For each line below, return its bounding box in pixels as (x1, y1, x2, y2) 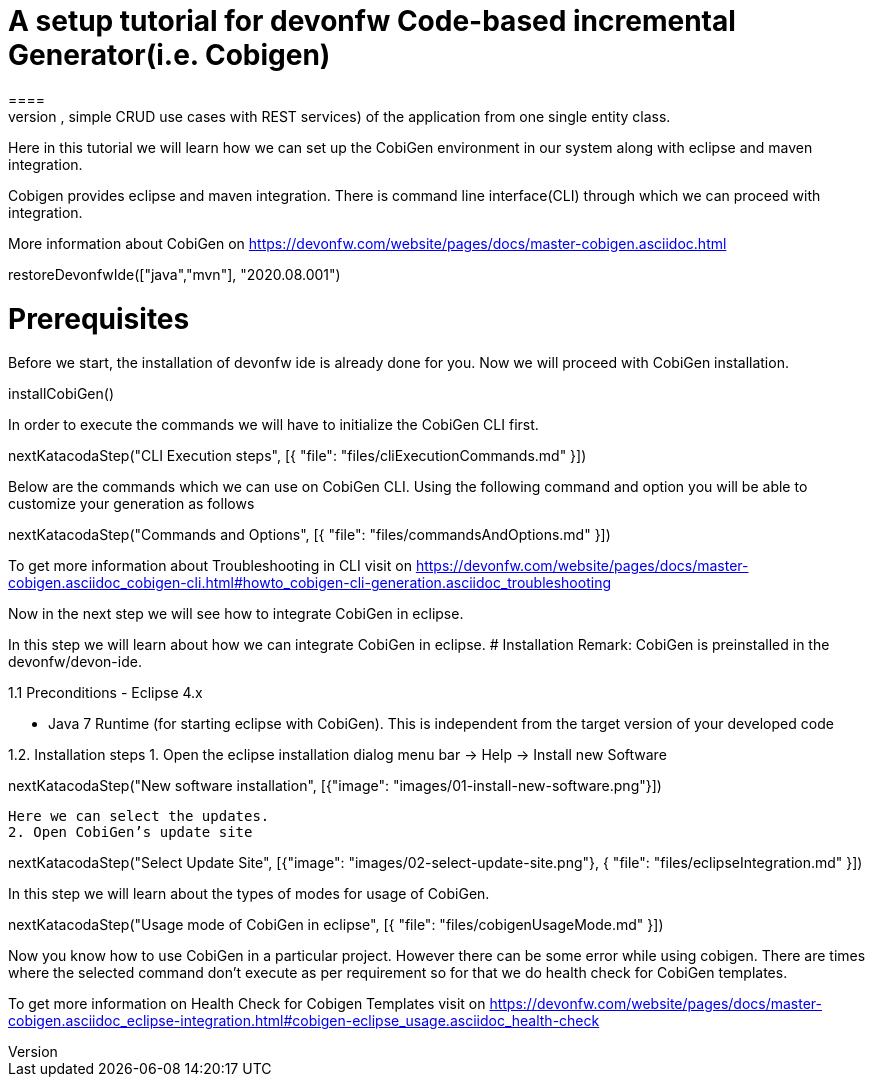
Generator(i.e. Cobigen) (8, 38, 331, 72)
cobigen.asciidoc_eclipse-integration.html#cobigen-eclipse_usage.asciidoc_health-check (8, 1012, 600, 1030)
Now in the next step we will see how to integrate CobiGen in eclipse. (8, 605, 464, 623)
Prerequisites (8, 301, 190, 336)
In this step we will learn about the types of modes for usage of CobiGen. (8, 885, 490, 903)
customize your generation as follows (8, 495, 255, 513)
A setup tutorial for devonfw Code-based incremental (8, 4, 736, 38)
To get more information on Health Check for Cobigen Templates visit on (8, 995, 486, 1013)
